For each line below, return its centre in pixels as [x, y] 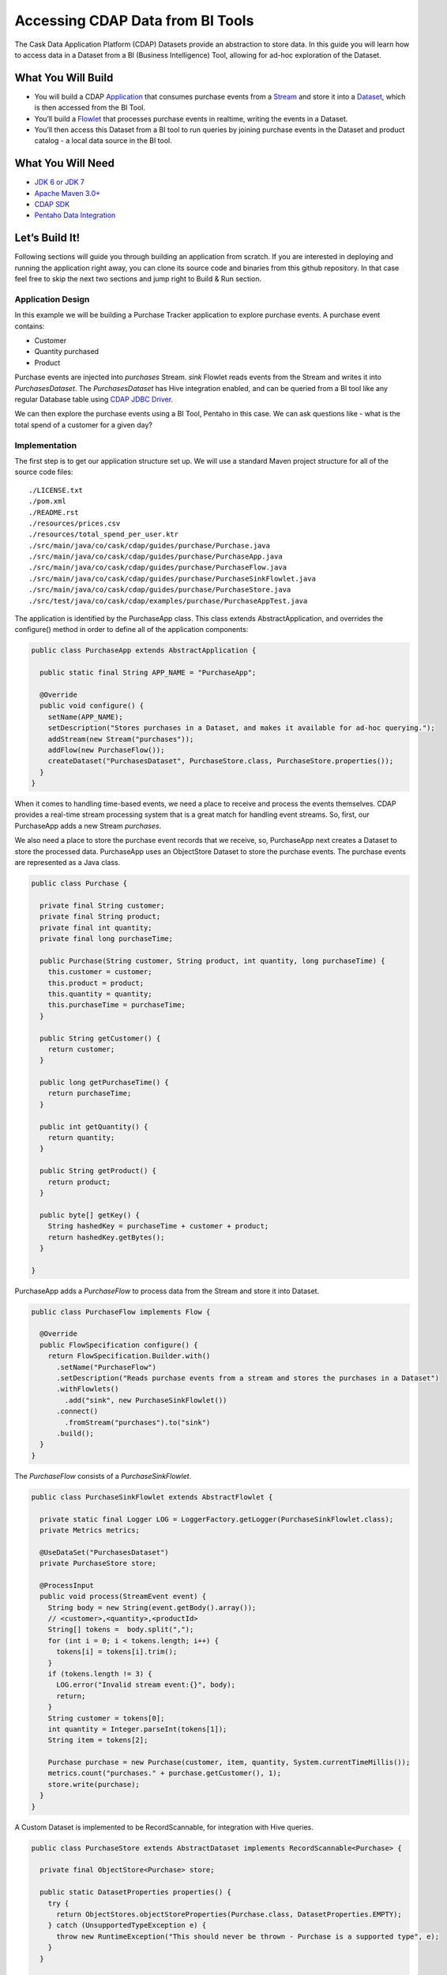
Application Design [52, 299]
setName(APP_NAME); [86, 717]
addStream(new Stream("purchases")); [121, 739]
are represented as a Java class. [68, 863]
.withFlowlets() [88, 1389]
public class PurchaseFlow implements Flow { [121, 1312]
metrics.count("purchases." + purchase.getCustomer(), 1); [165, 1773]
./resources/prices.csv [75, 523]
